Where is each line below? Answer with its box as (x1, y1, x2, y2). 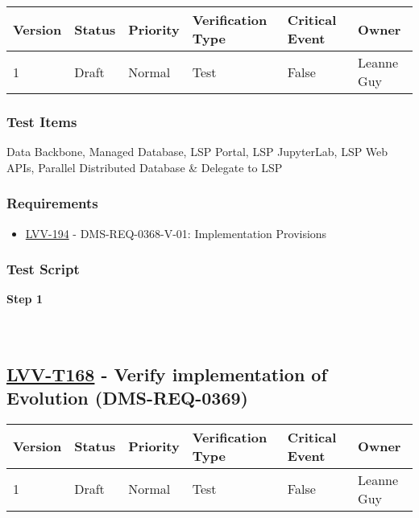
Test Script (6, 259, 80, 279)
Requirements (6, 193, 98, 213)
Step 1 (6, 290, 43, 307)
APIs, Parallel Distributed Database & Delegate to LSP (6, 158, 283, 175)
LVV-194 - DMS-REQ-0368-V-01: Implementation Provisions (25, 224, 327, 241)
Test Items (6, 111, 77, 131)
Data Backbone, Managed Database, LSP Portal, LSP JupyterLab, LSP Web (6, 143, 388, 160)
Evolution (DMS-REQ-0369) (6, 385, 248, 409)
